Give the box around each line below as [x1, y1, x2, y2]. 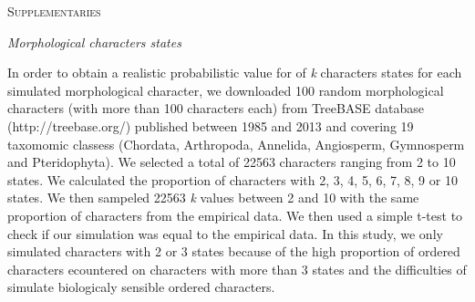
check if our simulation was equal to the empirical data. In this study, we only [7, 224, 443, 243]
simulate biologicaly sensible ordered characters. [7, 277, 275, 297]
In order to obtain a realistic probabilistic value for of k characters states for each [7, 63, 462, 82]
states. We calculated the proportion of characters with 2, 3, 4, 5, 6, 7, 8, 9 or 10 [7, 170, 458, 189]
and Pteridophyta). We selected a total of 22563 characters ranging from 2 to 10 [7, 152, 456, 172]
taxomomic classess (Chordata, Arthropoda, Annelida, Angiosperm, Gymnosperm [7, 134, 465, 153]
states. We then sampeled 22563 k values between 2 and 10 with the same [7, 188, 419, 207]
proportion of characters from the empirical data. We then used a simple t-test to [7, 205, 463, 224]
